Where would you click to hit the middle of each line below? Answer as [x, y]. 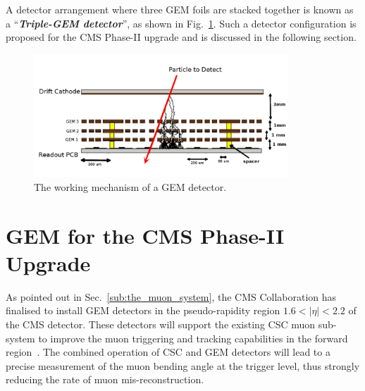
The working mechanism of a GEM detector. [130, 186]
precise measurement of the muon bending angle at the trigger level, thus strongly [183, 365]
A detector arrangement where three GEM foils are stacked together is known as [180, 9]
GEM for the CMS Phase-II [145, 235]
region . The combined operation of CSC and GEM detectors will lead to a [168, 352]
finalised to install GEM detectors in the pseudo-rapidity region [143, 310]
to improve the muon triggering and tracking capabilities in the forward [193, 338]
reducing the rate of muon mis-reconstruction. [105, 379]
